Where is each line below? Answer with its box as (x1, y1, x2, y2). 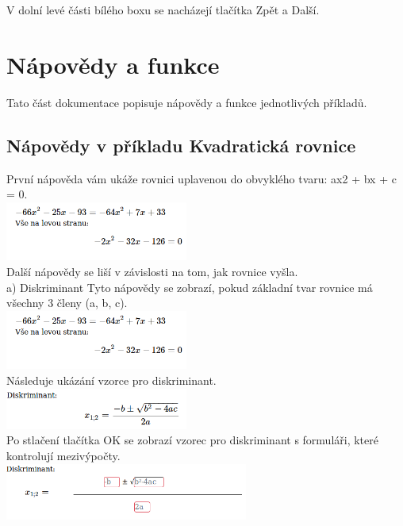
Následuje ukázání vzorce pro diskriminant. (6, 372, 217, 389)
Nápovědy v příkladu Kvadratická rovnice (6, 132, 356, 157)
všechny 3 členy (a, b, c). (6, 294, 128, 311)
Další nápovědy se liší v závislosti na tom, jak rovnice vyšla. (6, 263, 298, 279)
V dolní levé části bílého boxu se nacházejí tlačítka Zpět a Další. (6, 2, 320, 17)
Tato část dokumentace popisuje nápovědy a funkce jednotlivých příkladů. (6, 94, 367, 110)
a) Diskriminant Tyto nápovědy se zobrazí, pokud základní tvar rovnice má (6, 278, 373, 295)
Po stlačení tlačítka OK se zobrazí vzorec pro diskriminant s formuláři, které (6, 432, 378, 448)
